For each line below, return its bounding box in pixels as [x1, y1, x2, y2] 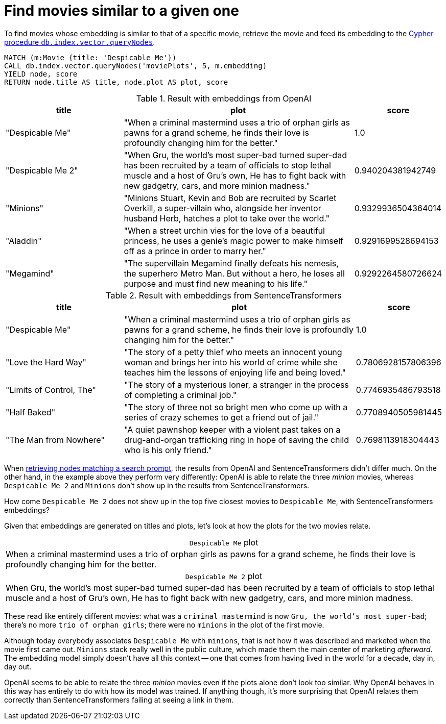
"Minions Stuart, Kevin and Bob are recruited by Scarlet [124, 192, 337, 203]
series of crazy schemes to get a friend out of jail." [124, 412, 319, 422]
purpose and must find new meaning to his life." [124, 278, 308, 289]
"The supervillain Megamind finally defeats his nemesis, [124, 258, 339, 268]
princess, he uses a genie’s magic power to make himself [124, 235, 343, 246]
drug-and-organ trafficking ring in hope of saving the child [124, 434, 349, 445]
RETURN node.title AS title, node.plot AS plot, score [4, 78, 228, 86]
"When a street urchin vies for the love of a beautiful [124, 225, 325, 236]
